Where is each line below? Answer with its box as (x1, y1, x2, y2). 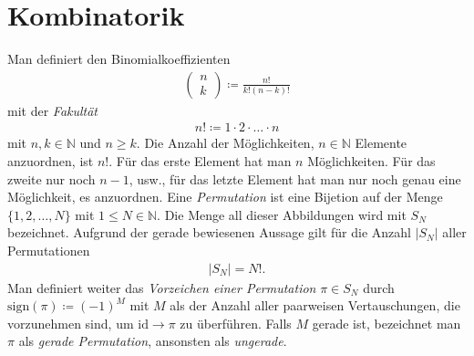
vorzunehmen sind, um (7, 313, 134, 332)
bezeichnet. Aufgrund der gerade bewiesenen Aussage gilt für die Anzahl (7, 223, 411, 242)
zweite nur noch (7, 169, 96, 188)
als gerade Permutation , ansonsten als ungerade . (18, 331, 287, 351)
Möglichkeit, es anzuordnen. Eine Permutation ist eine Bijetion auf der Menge (7, 187, 443, 206)
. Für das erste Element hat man (108, 151, 292, 170)
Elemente (355, 133, 407, 152)
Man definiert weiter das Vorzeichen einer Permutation (7, 277, 316, 297)
